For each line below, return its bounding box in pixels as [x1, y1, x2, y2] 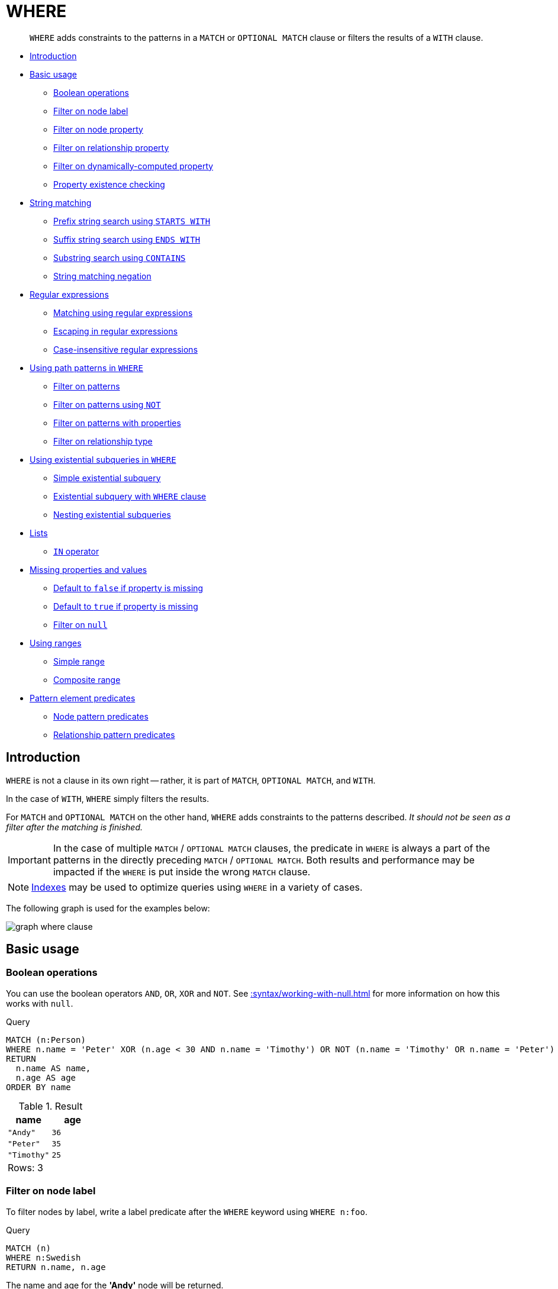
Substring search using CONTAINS [53, 252, 186, 263]
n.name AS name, [15, 1063, 91, 1073]
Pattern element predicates [30, 692, 136, 703]
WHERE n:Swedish [6, 1252, 81, 1262]
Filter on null [53, 619, 108, 630]
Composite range [53, 674, 121, 685]
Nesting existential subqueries [53, 509, 171, 520]
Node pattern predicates [53, 711, 149, 721]
